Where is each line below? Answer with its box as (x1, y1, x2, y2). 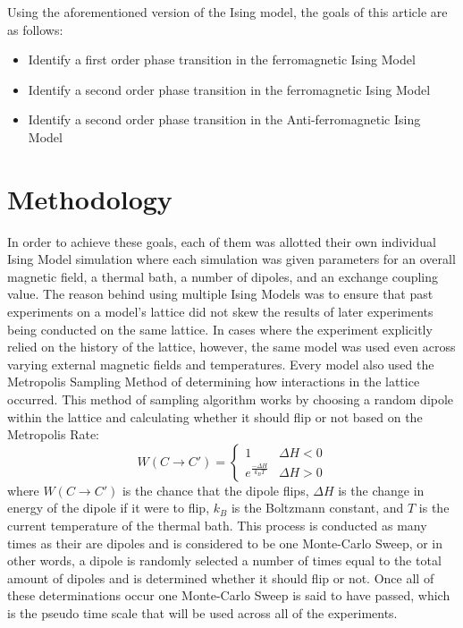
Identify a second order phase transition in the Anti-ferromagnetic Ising (28, 110, 421, 129)
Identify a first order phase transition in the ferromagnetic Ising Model (28, 50, 416, 69)
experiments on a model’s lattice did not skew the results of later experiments (7, 302, 434, 321)
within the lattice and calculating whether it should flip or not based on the (7, 407, 423, 426)
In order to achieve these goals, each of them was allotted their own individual (7, 232, 436, 250)
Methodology (7, 180, 173, 216)
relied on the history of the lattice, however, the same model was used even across (7, 337, 456, 356)
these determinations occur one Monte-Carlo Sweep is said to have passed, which (7, 586, 450, 605)
